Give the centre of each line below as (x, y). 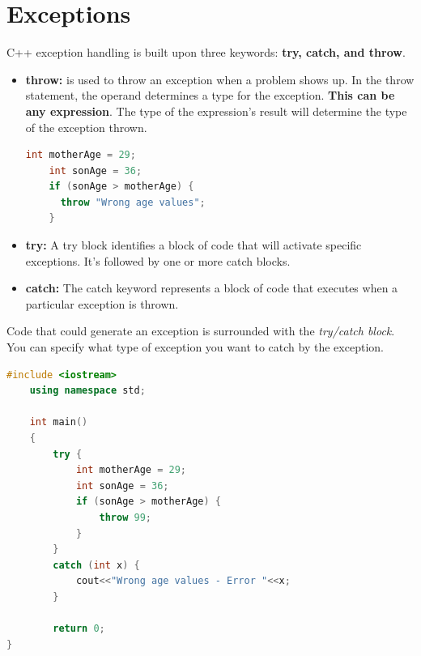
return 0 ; (79, 629)
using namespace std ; (87, 391)
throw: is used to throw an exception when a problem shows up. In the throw (220, 79)
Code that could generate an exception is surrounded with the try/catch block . (201, 331)
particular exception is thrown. (102, 303)
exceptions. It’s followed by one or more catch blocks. (158, 260)
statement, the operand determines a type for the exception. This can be (210, 95)
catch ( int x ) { (96, 565)
